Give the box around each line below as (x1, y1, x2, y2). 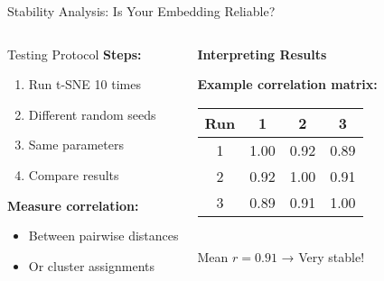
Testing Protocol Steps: (7, 44, 142, 63)
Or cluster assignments (28, 256, 155, 275)
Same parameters (28, 135, 124, 154)
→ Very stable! (281, 248, 365, 267)
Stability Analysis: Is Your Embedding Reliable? (7, 2, 276, 20)
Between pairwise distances (28, 226, 179, 245)
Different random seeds (28, 104, 156, 123)
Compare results (28, 165, 119, 184)
